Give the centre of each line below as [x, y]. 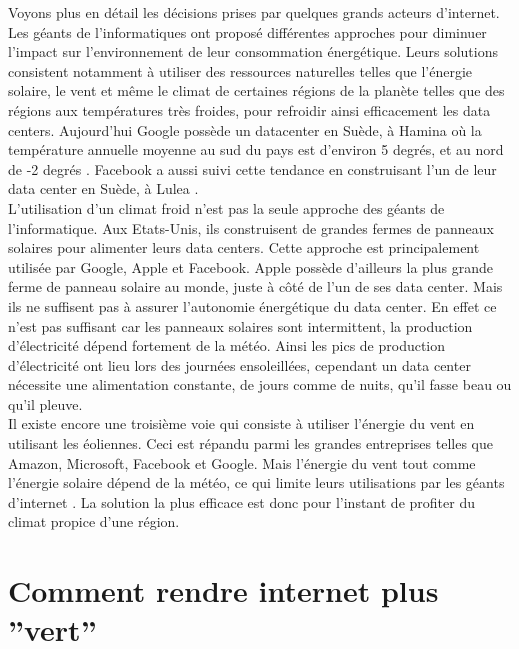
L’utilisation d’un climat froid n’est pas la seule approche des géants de [226, 207]
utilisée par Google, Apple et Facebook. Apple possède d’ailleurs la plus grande [250, 266]
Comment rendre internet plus [223, 590]
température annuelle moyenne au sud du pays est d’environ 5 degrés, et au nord [256, 149]
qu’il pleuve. [45, 403]
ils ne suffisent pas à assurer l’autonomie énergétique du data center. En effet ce [252, 305]
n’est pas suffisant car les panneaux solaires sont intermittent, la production [240, 325]
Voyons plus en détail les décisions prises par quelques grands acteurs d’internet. [254, 12]
